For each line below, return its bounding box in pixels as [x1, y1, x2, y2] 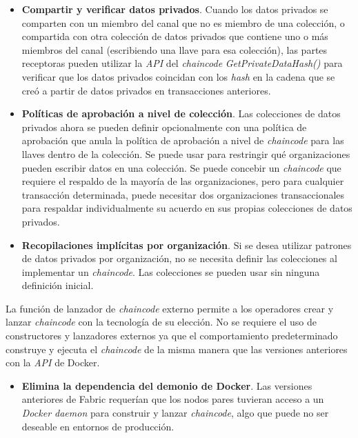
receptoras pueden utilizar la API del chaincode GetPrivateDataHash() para [21, 56, 343, 70]
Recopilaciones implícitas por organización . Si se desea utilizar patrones [21, 237, 352, 252]
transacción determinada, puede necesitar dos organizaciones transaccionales [21, 187, 345, 201]
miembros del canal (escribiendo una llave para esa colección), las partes [21, 42, 328, 57]
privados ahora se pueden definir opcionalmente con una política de [21, 119, 307, 134]
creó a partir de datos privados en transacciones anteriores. [21, 83, 271, 97]
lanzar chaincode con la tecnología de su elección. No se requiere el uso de [6, 315, 317, 329]
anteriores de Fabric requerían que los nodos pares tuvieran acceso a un [21, 392, 324, 406]
